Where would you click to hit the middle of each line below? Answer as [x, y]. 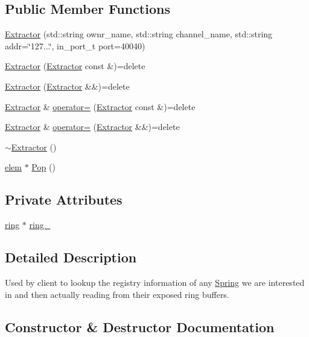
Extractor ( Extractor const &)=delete [75, 66]
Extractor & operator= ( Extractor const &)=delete [100, 106]
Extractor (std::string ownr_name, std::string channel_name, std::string [139, 34]
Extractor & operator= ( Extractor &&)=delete [92, 127]
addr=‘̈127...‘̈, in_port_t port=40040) [75, 45]
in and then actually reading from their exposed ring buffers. [117, 294]
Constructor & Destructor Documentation [140, 326]
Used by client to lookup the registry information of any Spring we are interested [155, 282]
